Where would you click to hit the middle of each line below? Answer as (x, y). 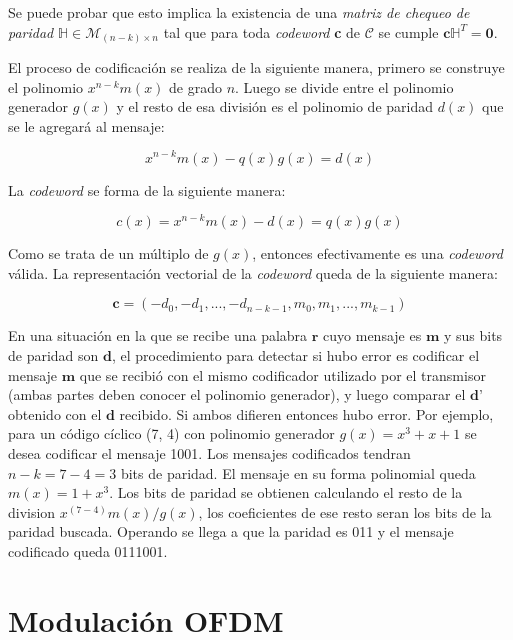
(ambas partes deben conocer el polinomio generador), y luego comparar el (237, 394)
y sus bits (473, 335)
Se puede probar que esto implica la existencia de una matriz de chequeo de (239, 12)
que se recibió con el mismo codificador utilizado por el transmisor (282, 374)
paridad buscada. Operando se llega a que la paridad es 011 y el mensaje (231, 531)
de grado (195, 86)
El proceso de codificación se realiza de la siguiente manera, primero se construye (256, 67)
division (32, 511)
